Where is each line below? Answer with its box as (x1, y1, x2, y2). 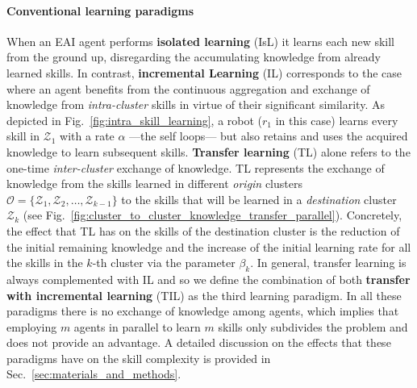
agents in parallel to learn (73, 318, 201, 335)
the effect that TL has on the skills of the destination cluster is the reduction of (6, 222, 400, 239)
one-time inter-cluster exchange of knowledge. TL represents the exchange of (6, 159, 385, 176)
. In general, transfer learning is (250, 254, 407, 271)
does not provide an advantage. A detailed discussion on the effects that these (6, 334, 391, 351)
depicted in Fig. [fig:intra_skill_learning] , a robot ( (6, 111, 263, 128)
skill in (6, 127, 40, 144)
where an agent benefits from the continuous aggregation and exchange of (6, 80, 370, 97)
